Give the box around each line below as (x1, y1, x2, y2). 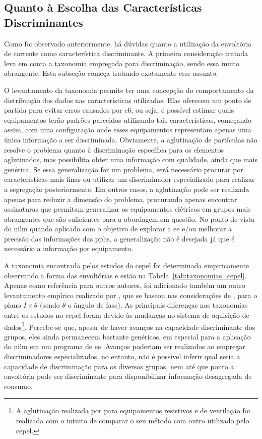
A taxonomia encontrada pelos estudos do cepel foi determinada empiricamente (4, 260, 249, 271)
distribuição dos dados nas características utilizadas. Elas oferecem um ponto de (4, 94, 251, 105)
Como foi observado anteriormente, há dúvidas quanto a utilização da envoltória (4, 38, 252, 48)
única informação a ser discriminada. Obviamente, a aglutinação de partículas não (4, 134, 257, 144)
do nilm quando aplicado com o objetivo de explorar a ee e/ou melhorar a (4, 223, 232, 234)
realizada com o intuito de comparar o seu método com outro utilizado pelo (16, 415, 249, 426)
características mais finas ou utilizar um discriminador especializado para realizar (4, 174, 255, 184)
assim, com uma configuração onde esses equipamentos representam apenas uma (4, 124, 251, 135)
